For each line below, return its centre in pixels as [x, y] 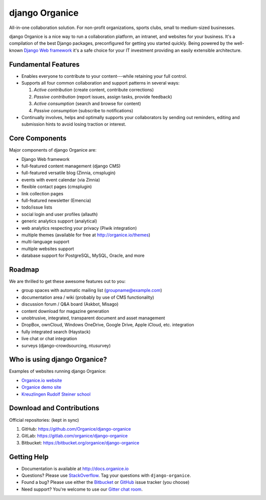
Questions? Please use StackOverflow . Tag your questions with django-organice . [106, 475]
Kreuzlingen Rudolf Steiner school [56, 394]
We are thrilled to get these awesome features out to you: [67, 281]
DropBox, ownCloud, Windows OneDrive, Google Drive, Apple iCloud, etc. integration [108, 325]
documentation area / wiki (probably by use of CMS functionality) [88, 297]
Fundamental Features [44, 64]
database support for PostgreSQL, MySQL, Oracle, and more [83, 255]
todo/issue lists [37, 207]
